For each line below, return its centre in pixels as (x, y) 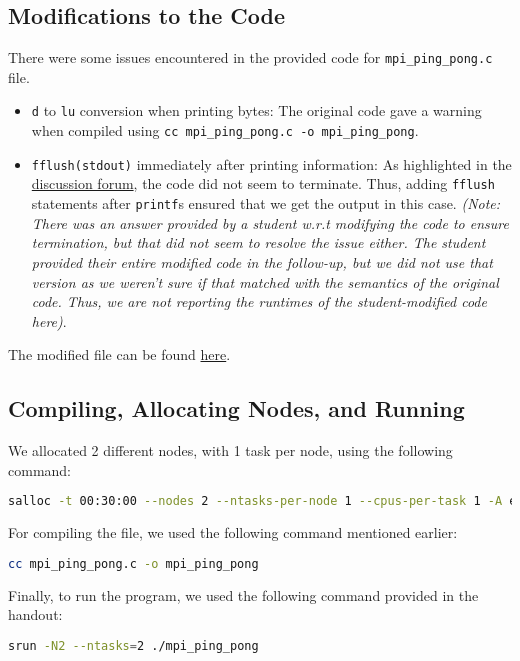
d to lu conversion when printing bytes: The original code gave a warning (256, 110)
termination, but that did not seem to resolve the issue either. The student (258, 242)
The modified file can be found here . (119, 354)
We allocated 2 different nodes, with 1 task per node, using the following (230, 450)
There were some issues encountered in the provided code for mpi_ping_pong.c (250, 57)
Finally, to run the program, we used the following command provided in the (243, 594)
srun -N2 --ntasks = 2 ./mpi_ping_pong (133, 645)
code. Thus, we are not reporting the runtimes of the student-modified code (259, 301)
